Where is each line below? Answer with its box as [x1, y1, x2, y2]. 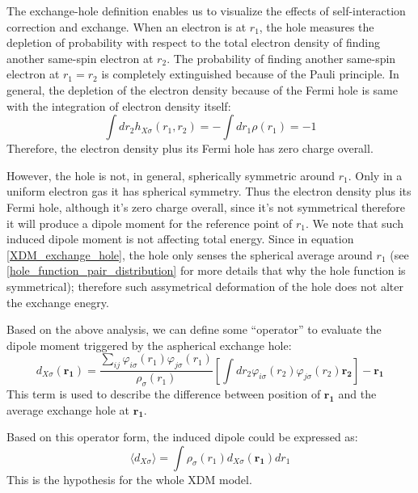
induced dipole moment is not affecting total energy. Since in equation [6, 230, 354, 247]
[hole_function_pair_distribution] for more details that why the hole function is [6, 262, 406, 279]
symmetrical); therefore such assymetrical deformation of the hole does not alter [6, 277, 403, 294]
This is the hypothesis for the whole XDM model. [6, 470, 252, 487]
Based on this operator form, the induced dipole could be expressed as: [6, 428, 358, 445]
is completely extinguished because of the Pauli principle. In [101, 65, 399, 82]
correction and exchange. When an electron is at [6, 18, 247, 35]
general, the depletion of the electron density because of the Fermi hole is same [6, 81, 398, 98]
